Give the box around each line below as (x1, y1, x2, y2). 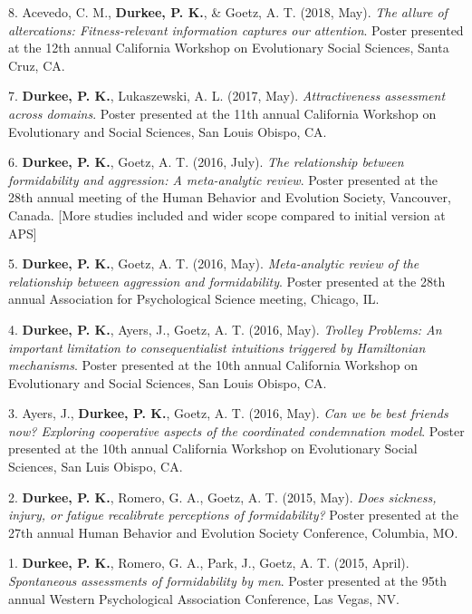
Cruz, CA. (8, 55, 65, 74)
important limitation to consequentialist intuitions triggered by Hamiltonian (8, 337, 426, 356)
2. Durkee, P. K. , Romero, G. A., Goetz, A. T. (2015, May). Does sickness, (8, 487, 437, 506)
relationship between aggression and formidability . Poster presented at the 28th (8, 271, 446, 290)
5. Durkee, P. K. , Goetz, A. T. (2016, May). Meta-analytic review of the (8, 254, 419, 273)
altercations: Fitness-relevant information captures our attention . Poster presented (8, 20, 464, 39)
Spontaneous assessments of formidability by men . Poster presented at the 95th (8, 571, 447, 590)
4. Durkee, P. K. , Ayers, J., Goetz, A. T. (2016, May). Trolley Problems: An (8, 319, 442, 338)
